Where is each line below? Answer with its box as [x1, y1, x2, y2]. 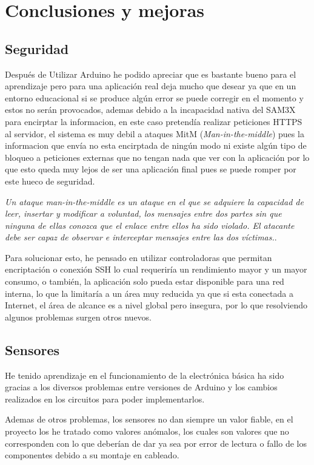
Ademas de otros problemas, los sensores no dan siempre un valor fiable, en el [5, 413, 293, 426]
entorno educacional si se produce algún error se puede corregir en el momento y [5, 91, 304, 104]
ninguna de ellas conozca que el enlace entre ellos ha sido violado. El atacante [5, 219, 295, 231]
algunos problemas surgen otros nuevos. [5, 310, 152, 323]
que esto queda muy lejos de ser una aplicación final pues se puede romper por [5, 163, 296, 175]
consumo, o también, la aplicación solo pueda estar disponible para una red [5, 275, 284, 288]
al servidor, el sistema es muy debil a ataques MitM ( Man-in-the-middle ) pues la [5, 127, 304, 140]
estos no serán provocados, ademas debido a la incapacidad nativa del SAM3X [5, 103, 296, 116]
